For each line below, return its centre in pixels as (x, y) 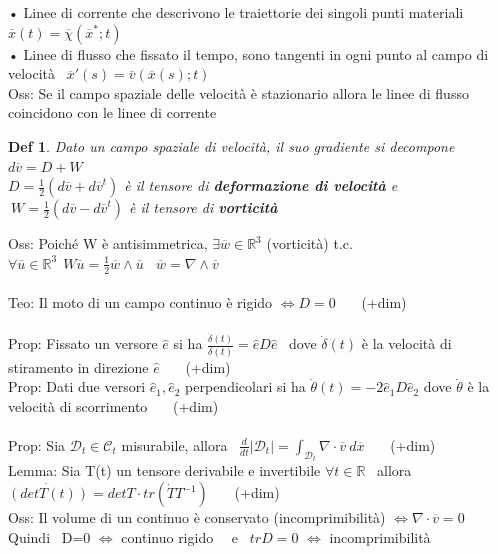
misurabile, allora (174, 444)
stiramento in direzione (78, 366)
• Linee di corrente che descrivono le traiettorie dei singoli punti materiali (236, 12)
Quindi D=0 (49, 536)
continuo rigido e (180, 536)
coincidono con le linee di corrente (112, 112)
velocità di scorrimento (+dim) (113, 405)
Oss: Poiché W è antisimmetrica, (108, 243)
